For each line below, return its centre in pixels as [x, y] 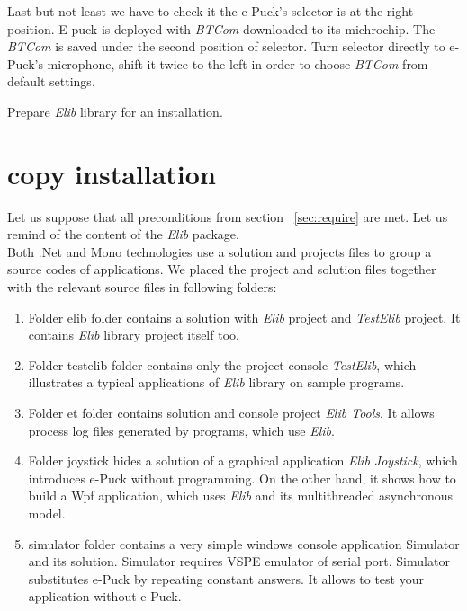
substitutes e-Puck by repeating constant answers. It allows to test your [226, 578]
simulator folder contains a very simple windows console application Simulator [244, 543]
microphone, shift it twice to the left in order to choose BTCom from [238, 63]
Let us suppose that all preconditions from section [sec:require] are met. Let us [228, 216]
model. [47, 513]
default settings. [51, 81]
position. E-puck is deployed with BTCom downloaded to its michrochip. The [221, 28]
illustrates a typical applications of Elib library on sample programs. [216, 382]
